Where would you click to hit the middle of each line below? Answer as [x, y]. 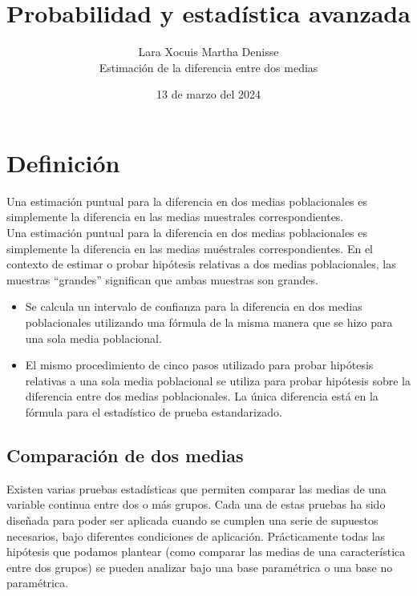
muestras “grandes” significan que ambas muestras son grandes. [162, 279]
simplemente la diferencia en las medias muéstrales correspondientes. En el [190, 248]
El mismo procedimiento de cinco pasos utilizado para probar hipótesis [199, 365]
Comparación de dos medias [125, 455]
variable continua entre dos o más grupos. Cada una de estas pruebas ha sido [196, 504]
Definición [63, 162]
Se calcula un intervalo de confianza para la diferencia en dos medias [194, 306]
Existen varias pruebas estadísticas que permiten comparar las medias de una [196, 488]
